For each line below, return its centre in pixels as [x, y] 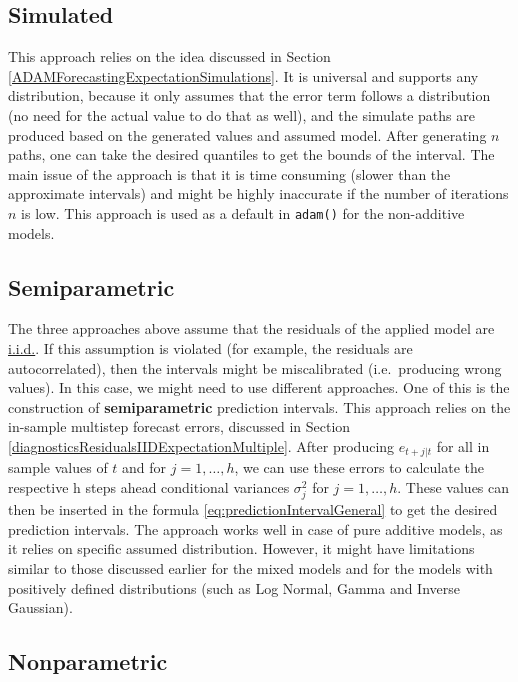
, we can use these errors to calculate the [359, 467]
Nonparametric [88, 661]
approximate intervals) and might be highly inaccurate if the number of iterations [258, 193]
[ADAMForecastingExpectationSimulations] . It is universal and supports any [243, 75]
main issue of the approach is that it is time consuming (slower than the [229, 173]
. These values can [453, 487]
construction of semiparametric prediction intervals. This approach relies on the [259, 406]
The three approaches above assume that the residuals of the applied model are [251, 328]
